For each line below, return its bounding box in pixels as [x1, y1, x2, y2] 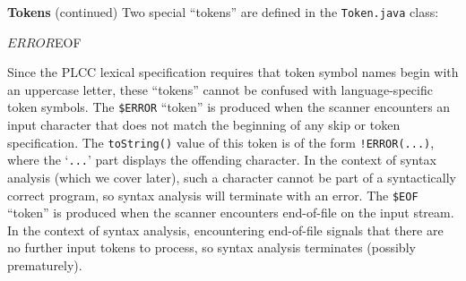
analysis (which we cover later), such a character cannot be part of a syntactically [7, 168, 456, 186]
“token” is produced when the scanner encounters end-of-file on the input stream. [7, 203, 454, 222]
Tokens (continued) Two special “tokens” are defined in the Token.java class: [7, 3, 439, 21]
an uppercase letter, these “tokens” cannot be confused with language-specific [7, 80, 433, 98]
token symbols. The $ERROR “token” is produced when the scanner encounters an [7, 98, 451, 116]
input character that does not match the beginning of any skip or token [7, 115, 401, 134]
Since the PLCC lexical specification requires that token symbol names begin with [7, 63, 459, 81]
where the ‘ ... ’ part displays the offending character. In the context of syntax [7, 150, 436, 169]
